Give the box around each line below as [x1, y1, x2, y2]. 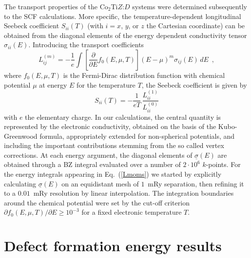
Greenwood [4, 130, 38, 141]
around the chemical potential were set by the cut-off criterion [4, 197, 190, 207]
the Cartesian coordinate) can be [146, 20, 245, 31]
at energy [39, 79, 67, 90]
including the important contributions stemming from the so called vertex [4, 140, 224, 150]
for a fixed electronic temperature [81, 207, 182, 217]
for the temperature [77, 79, 135, 90]
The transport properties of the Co [4, 1, 108, 11]
